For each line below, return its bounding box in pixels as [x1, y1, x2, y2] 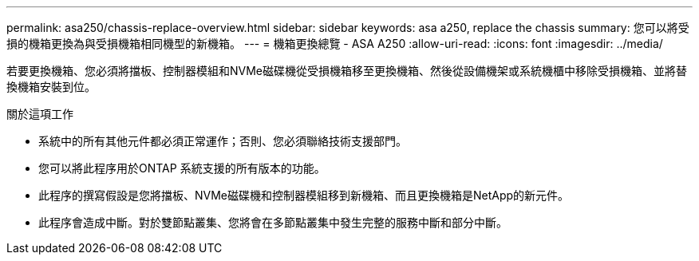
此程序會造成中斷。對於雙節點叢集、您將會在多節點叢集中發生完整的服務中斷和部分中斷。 [38, 216, 507, 229]
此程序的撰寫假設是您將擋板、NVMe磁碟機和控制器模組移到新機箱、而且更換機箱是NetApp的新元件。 [38, 188, 570, 202]
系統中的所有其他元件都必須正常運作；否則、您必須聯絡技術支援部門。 [38, 134, 407, 148]
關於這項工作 [6, 107, 73, 121]
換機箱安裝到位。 [6, 80, 96, 93]
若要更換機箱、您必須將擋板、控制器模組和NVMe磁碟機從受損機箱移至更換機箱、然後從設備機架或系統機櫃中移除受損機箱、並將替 [6, 64, 688, 77]
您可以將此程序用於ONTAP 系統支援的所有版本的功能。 [38, 161, 326, 175]
